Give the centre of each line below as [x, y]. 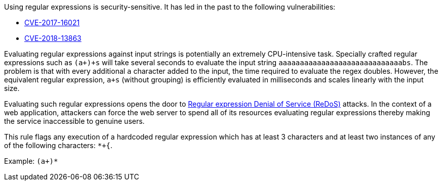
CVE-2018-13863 [53, 38]
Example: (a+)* [31, 161]
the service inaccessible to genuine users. [74, 121]
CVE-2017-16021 [52, 22]
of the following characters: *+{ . [58, 145]
